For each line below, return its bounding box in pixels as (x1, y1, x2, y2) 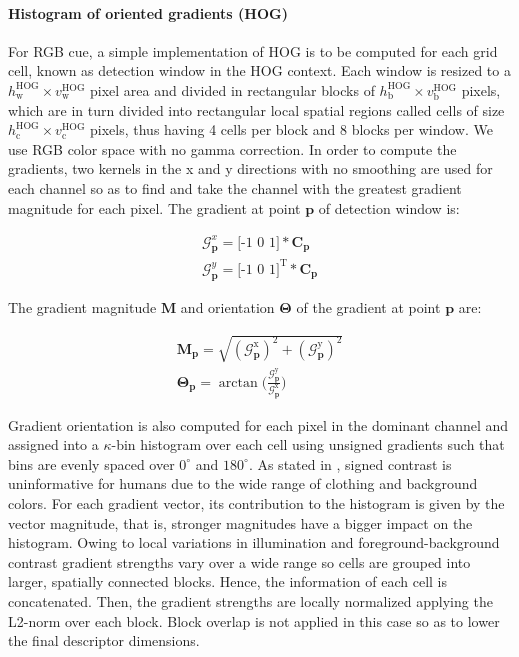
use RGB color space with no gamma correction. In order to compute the (8, 138, 457, 159)
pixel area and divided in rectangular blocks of (90, 79, 375, 100)
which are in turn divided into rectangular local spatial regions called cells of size (8, 99, 505, 120)
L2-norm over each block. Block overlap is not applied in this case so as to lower (8, 610, 500, 631)
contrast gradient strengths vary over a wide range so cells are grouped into (8, 551, 471, 572)
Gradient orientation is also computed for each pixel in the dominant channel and (8, 414, 509, 435)
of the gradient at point (296, 296, 441, 317)
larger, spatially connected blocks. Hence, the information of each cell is (8, 571, 447, 592)
